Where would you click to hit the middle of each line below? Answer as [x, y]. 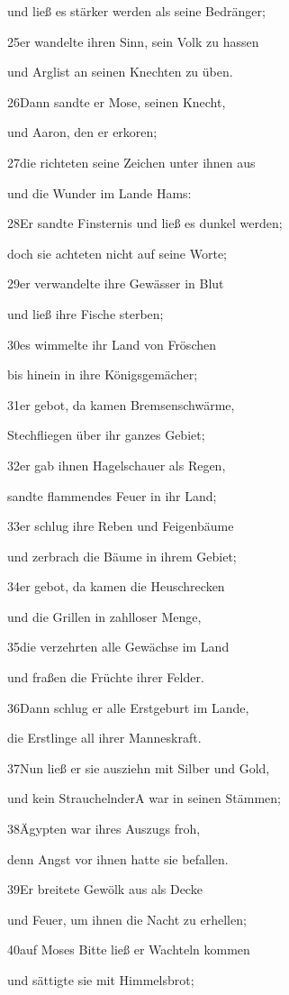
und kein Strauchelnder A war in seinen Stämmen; [144, 798]
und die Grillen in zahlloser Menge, [104, 616]
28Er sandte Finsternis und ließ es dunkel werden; [145, 223]
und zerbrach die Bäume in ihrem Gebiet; [122, 556]
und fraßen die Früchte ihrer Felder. [106, 677]
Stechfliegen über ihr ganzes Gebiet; [106, 435]
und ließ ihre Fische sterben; [86, 313]
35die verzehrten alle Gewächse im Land [118, 647]
